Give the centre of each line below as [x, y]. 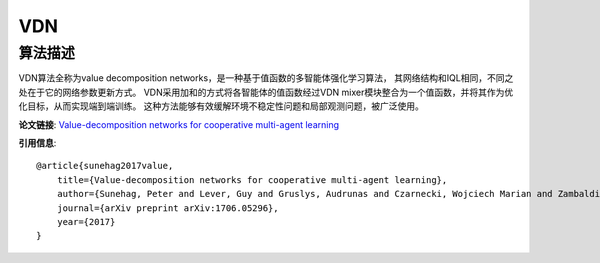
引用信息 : [37, 142]
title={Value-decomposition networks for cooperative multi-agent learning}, [252, 179]
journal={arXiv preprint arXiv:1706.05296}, [167, 208]
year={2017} [86, 221]
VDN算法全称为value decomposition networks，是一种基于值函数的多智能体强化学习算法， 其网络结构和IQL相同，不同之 [266, 78]
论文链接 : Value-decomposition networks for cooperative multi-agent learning [179, 124]
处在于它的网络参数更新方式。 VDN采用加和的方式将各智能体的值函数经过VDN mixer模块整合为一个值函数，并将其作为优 [266, 92]
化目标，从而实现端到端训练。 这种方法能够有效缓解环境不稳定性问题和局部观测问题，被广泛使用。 [221, 106]
